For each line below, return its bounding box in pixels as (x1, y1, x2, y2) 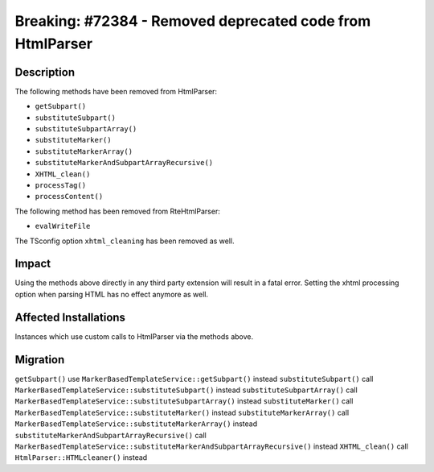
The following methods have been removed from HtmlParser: (14, 86, 217, 96)
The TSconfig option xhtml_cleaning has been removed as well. (14, 236, 235, 246)
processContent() (35, 192, 104, 201)
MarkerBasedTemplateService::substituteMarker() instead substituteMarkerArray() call (14, 408, 350, 417)
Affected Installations (14, 310, 126, 324)
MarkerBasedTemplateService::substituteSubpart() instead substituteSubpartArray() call (14, 385, 358, 395)
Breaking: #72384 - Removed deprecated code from (14, 12, 371, 30)
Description (14, 65, 76, 79)
